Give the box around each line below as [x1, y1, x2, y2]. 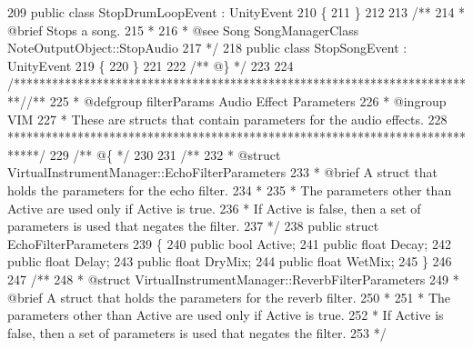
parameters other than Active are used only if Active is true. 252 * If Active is [7, 305, 444, 324]
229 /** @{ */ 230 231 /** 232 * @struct [49, 145, 281, 164]
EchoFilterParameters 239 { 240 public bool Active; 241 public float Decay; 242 [7, 234, 451, 253]
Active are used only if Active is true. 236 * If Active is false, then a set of [7, 198, 421, 217]
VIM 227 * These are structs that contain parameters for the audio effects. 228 [7, 109, 448, 128]
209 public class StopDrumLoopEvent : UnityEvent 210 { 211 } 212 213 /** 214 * [7, 3, 466, 21]
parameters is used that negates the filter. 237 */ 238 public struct [7, 216, 379, 235]
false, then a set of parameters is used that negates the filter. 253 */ [7, 323, 387, 342]
